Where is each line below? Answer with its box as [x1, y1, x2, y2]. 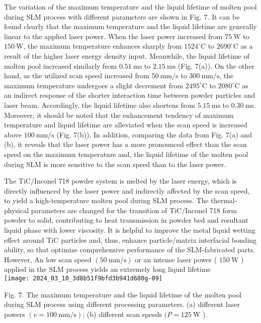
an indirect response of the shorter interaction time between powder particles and [4, 90, 255, 100]
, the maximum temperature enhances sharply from [23, 41, 182, 51]
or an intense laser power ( [135, 254, 217, 264]
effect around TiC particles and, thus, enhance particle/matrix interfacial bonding [4, 234, 257, 245]
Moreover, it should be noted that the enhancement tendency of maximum [4, 109, 234, 120]
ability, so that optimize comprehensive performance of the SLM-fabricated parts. [4, 244, 255, 255]
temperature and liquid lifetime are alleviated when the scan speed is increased [4, 119, 247, 130]
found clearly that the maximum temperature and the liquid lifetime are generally [4, 21, 257, 32]
